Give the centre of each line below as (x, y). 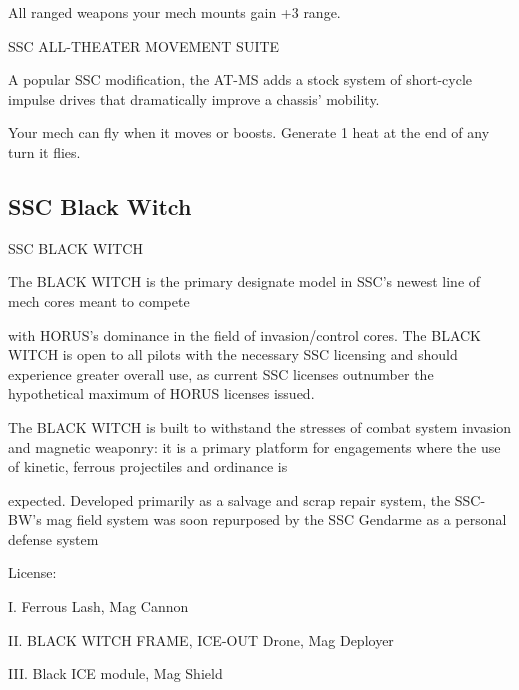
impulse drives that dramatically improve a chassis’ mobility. (194, 98)
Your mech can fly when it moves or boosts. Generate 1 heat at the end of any (249, 132)
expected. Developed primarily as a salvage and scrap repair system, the (229, 499)
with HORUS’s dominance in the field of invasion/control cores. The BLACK (244, 334)
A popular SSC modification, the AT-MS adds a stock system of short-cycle (240, 79)
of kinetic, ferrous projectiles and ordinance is (148, 466)
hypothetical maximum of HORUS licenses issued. (161, 393)
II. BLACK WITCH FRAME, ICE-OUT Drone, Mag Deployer (201, 639)
